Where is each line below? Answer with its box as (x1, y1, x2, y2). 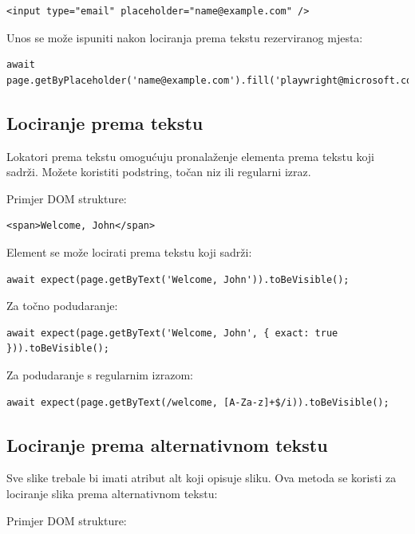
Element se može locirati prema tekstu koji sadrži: (6, 243, 252, 260)
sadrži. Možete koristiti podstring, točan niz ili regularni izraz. (6, 163, 311, 180)
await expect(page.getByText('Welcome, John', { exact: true (6, 327, 338, 339)
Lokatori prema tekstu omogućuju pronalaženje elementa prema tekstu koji (6, 147, 374, 164)
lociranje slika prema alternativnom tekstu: (6, 485, 218, 501)
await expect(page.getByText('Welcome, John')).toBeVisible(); (6, 273, 350, 285)
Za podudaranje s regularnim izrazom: (6, 366, 193, 383)
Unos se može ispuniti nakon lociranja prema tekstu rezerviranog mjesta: (6, 29, 363, 45)
